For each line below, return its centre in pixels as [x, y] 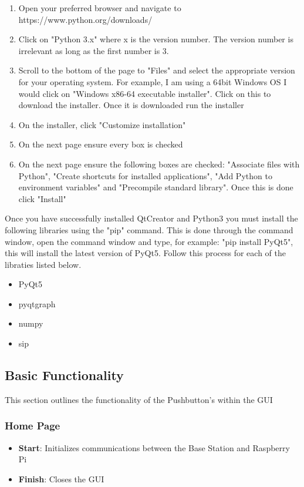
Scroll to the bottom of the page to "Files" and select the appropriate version [157, 70]
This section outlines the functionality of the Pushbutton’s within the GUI [139, 399]
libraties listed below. [43, 264]
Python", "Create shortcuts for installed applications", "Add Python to [145, 175]
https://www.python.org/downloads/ [85, 19]
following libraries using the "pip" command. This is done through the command [149, 229]
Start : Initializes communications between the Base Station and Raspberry [154, 447]
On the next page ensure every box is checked [101, 144]
